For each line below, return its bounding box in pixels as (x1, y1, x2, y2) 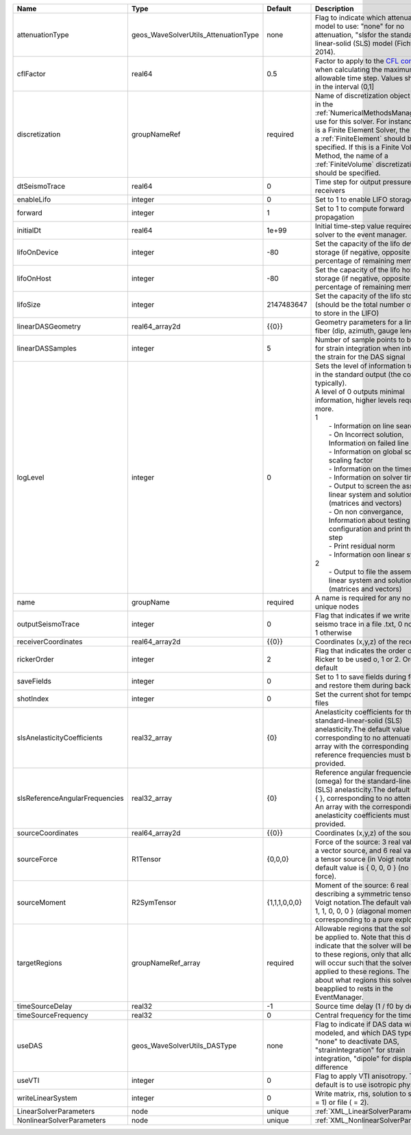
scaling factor (328, 456, 373, 465)
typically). (314, 378, 347, 388)
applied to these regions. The (314, 967, 410, 976)
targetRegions (16, 958, 62, 968)
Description (314, 4, 354, 13)
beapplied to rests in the (314, 984, 393, 993)
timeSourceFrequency (16, 1011, 88, 1020)
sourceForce (16, 854, 58, 864)
